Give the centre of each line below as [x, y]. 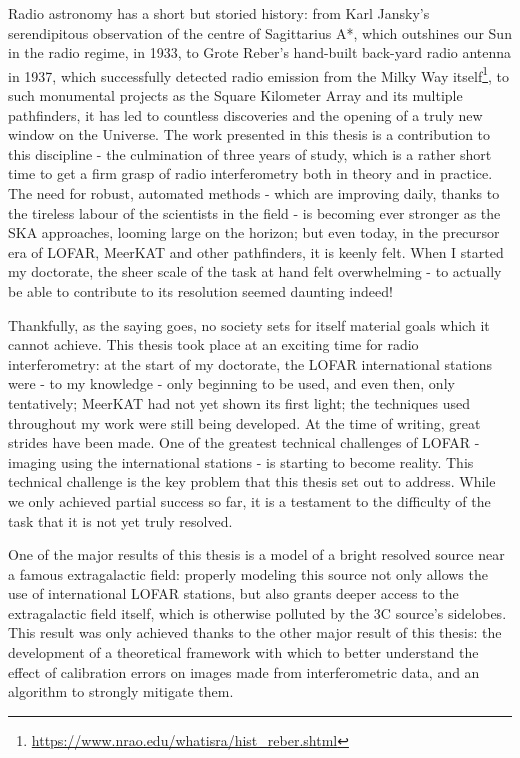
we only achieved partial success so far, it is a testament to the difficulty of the [249, 500]
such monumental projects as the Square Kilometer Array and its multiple [235, 95]
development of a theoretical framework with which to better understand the [243, 652]
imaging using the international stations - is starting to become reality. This [241, 461]
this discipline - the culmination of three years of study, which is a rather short [250, 153]
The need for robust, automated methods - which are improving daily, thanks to [254, 193]
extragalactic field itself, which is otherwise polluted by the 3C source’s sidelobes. [257, 612]
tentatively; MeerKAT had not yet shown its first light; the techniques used [239, 402]
